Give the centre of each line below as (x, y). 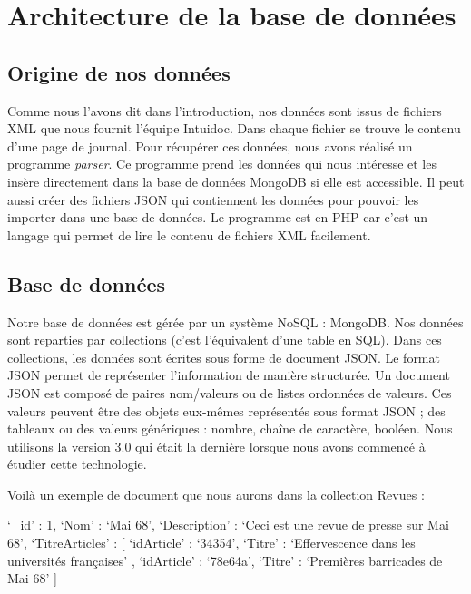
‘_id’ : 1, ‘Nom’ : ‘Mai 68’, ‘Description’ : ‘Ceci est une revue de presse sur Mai (228, 525)
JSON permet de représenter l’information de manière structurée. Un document (229, 375)
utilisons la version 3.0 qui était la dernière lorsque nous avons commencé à (216, 446)
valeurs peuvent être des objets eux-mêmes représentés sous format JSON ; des (226, 410)
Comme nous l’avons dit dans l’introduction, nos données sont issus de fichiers (225, 110)
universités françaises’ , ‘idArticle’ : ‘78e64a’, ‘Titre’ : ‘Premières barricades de (225, 560)
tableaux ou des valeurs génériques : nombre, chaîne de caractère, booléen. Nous (230, 428)
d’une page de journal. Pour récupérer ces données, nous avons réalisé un (210, 146)
